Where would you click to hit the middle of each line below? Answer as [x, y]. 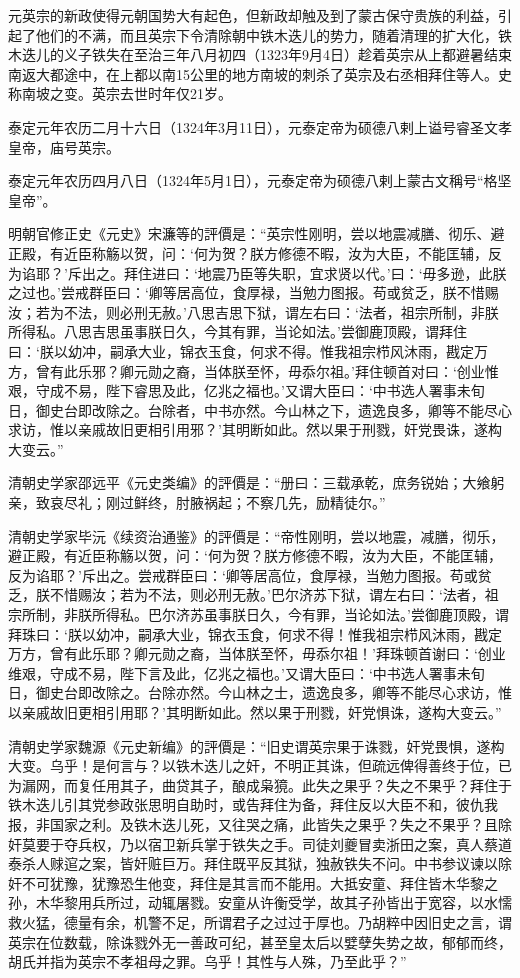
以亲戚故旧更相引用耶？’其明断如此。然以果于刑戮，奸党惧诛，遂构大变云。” [255, 712]
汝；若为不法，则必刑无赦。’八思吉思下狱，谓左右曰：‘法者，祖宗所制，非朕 [253, 311]
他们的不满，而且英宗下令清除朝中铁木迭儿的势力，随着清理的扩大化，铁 [273, 34]
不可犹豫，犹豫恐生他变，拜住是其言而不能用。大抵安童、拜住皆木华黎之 [259, 882]
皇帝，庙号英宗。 [64, 146]
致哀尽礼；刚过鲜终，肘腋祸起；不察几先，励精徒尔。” [210, 502]
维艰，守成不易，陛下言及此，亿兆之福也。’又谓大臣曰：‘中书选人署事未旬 [246, 672]
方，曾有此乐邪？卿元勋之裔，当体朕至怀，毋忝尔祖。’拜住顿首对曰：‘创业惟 [253, 370]
